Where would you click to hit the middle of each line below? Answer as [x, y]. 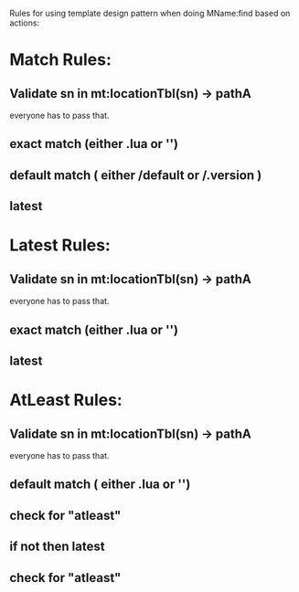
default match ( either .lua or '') [100, 485]
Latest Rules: [60, 245]
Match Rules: [60, 60]
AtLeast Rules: [66, 400]
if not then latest [57, 547]
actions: [24, 23]
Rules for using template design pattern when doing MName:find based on [150, 13]
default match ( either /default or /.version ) [136, 175]
